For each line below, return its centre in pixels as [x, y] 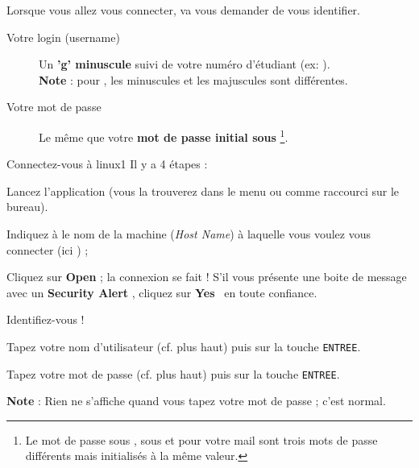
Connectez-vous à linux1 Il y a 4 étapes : [107, 164]
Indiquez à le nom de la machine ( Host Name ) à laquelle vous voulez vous [189, 234]
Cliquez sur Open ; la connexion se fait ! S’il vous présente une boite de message [207, 277]
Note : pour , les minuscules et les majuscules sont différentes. [193, 79]
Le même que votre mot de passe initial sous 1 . [164, 135]
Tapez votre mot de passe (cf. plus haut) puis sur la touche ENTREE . [173, 373]
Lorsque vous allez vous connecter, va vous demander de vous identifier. [183, 10]
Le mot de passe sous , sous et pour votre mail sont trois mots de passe [201, 439]
